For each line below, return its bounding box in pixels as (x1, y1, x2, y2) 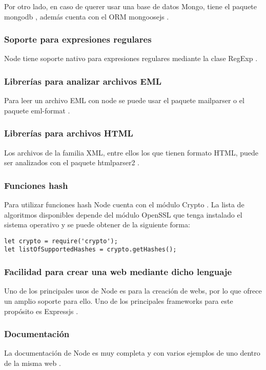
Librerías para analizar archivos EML (4, 74, 162, 87)
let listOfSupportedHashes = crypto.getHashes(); (4, 246, 177, 254)
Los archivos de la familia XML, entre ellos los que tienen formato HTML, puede (4, 147, 259, 158)
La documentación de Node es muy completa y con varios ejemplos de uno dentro (4, 347, 260, 358)
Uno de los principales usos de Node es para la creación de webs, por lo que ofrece (4, 285, 262, 296)
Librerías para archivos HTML (4, 127, 133, 140)
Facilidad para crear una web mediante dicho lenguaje (4, 265, 232, 278)
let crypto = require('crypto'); (4, 237, 118, 245)
